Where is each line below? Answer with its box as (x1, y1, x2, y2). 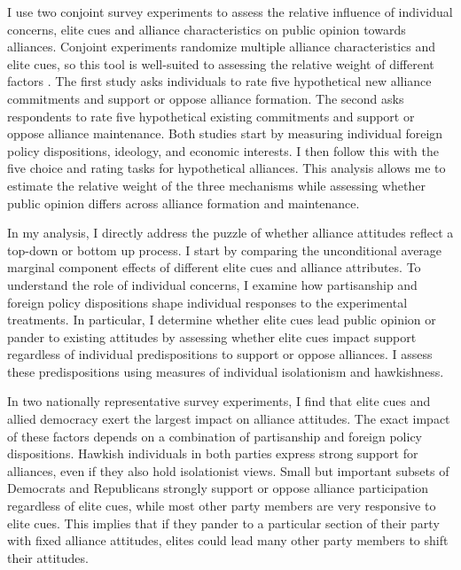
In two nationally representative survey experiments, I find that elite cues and (7, 392, 431, 410)
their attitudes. (7, 548, 89, 566)
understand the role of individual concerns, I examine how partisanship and (7, 275, 418, 293)
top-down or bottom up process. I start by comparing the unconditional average (7, 240, 442, 259)
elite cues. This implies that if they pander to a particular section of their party (7, 513, 440, 532)
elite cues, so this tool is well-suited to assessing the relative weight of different (7, 54, 434, 73)
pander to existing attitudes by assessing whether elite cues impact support (7, 327, 417, 346)
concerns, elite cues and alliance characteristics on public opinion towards (7, 20, 406, 38)
